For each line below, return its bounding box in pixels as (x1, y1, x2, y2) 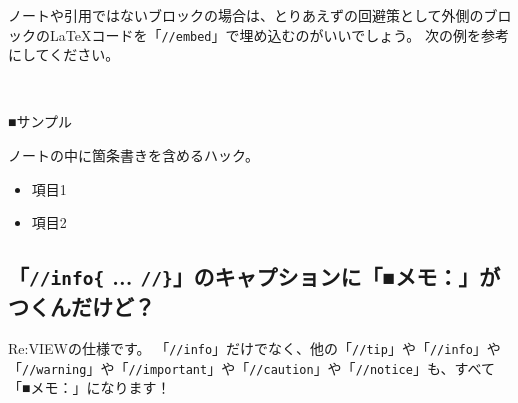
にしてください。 (8, 44, 120, 65)
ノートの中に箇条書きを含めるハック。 (8, 145, 259, 166)
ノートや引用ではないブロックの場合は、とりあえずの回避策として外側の (8, 5, 484, 25)
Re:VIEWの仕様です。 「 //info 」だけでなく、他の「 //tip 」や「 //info (8, 337, 473, 358)
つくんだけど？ (8, 291, 155, 322)
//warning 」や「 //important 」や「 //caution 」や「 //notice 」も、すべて (22, 357, 495, 378)
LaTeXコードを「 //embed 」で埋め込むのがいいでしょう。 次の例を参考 (49, 24, 509, 45)
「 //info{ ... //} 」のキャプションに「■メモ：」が (8, 261, 501, 292)
